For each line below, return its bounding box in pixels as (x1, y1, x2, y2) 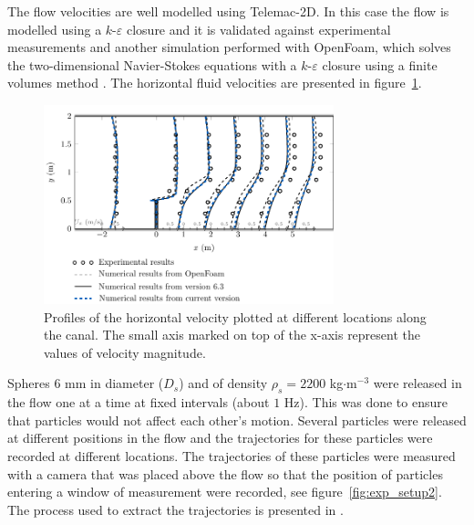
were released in (373, 373, 462, 393)
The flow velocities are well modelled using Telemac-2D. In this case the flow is (7, 2, 449, 20)
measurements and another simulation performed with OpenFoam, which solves (7, 37, 451, 57)
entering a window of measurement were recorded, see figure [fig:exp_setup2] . (7, 482, 442, 501)
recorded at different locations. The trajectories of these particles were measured (7, 446, 456, 465)
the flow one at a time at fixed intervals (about (7, 393, 270, 412)
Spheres (7, 373, 50, 393)
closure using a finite (322, 55, 438, 74)
